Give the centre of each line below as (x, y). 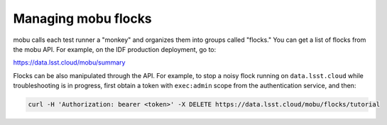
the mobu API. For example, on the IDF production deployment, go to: (115, 49)
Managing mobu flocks (82, 18)
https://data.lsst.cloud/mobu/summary (69, 62)
